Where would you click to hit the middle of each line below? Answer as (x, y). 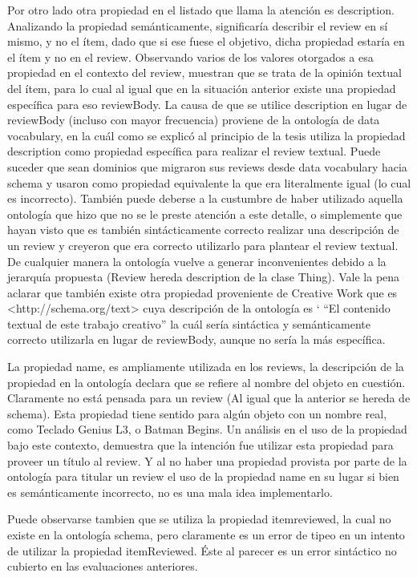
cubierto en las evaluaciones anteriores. (103, 566)
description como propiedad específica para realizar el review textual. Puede (194, 151)
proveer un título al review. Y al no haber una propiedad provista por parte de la (207, 460)
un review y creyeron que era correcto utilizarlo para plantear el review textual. (203, 245)
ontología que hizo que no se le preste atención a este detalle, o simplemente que (205, 214)
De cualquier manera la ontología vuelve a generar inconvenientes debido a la (197, 261)
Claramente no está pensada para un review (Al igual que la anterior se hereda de (209, 398)
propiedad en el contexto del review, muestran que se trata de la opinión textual (204, 73)
